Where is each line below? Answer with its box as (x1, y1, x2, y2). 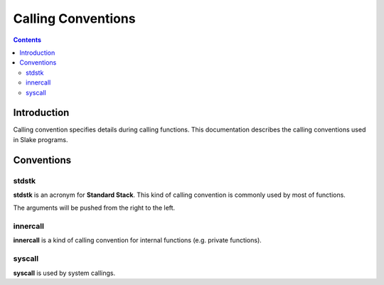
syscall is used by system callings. (13, 269, 116, 277)
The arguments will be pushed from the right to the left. (13, 203, 176, 213)
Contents (13, 36, 42, 44)
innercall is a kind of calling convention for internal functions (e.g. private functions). (13, 236, 262, 244)
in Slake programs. (13, 135, 68, 144)
